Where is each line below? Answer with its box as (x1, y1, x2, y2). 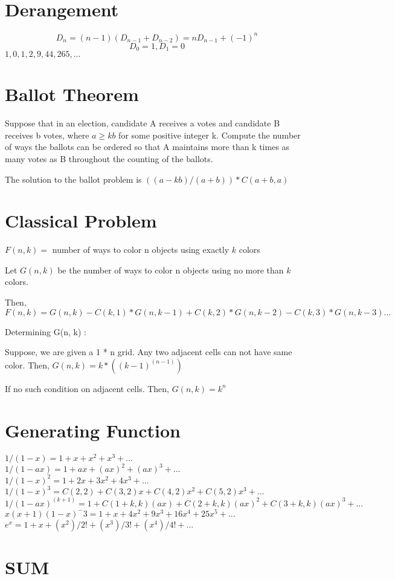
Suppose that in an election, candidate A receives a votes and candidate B (5, 117, 280, 129)
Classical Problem (5, 208, 157, 233)
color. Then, (5, 358, 50, 371)
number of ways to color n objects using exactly (52, 243, 230, 256)
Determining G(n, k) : (5, 325, 86, 338)
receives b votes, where (5, 128, 89, 141)
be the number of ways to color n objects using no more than (57, 263, 284, 276)
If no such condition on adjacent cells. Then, (5, 382, 169, 394)
